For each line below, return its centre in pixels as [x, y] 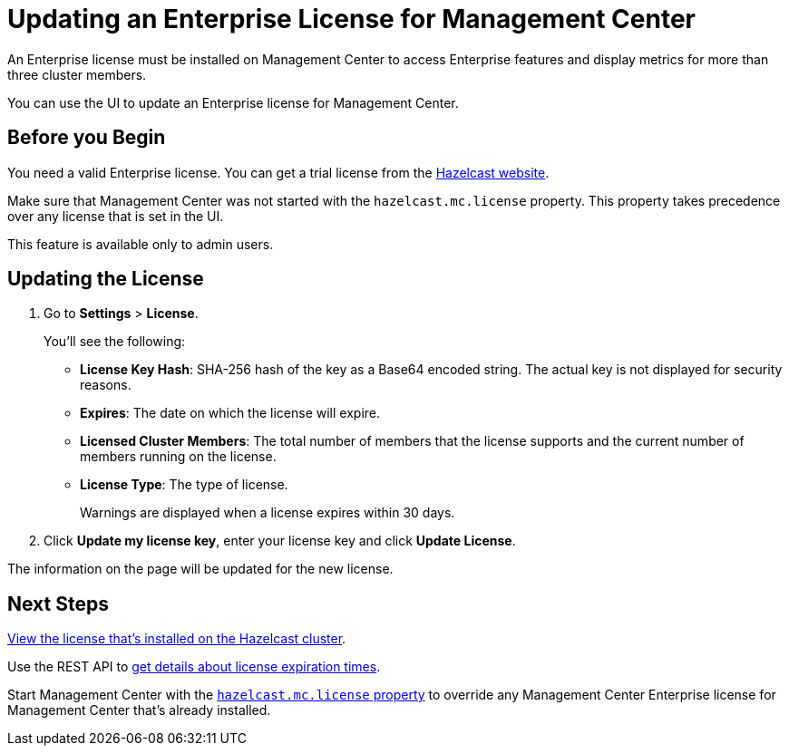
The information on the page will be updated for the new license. [200, 569]
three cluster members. [77, 74]
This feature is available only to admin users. [141, 244]
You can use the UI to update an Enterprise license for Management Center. [233, 102]
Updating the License [106, 279]
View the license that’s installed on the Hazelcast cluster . [177, 639]
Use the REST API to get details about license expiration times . [194, 667]
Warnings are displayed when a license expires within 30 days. [268, 513]
